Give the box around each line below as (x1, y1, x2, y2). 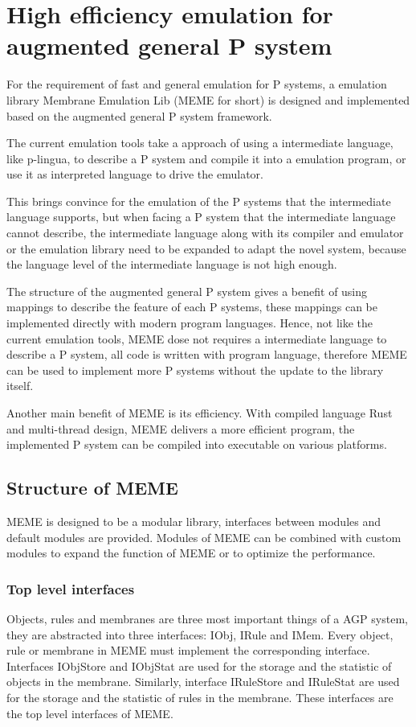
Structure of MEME (6, 475, 178, 500)
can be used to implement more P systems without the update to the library (6, 361, 384, 378)
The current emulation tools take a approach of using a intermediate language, (6, 134, 394, 151)
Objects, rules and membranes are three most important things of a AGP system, (6, 610, 408, 626)
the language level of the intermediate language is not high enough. (6, 256, 337, 273)
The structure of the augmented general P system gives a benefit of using (6, 282, 368, 299)
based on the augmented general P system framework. (6, 107, 272, 124)
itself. (6, 377, 34, 394)
